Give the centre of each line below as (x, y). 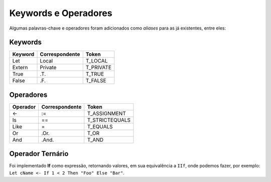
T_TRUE (95, 74)
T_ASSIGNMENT (107, 113)
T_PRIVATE (99, 68)
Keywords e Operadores (61, 13)
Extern (20, 68)
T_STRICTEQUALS (109, 120)
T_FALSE (96, 81)
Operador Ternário (39, 154)
